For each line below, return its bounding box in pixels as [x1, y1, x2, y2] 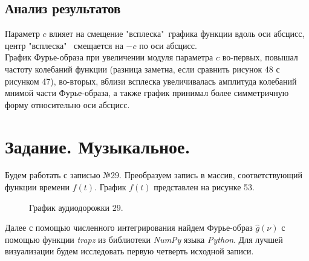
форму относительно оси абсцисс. [5, 98, 130, 111]
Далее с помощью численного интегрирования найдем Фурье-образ [5, 221, 253, 234]
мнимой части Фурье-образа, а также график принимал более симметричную [5, 86, 289, 99]
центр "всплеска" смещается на [5, 39, 123, 51]
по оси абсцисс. [139, 39, 197, 51]
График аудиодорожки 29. [29, 201, 123, 213]
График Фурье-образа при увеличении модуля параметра [5, 51, 213, 63]
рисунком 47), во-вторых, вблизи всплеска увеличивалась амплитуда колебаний [5, 74, 297, 87]
